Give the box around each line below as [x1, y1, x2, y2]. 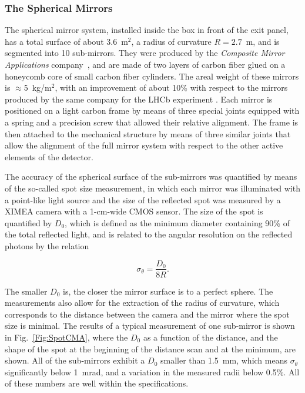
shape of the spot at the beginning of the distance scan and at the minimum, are [5, 342, 296, 355]
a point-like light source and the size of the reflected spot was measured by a [5, 193, 281, 206]
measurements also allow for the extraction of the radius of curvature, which [5, 296, 280, 309]
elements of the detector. [5, 150, 93, 163]
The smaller [5, 285, 48, 297]
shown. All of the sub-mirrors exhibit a [5, 354, 145, 366]
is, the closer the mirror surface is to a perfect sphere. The [63, 285, 273, 297]
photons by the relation [5, 239, 89, 252]
